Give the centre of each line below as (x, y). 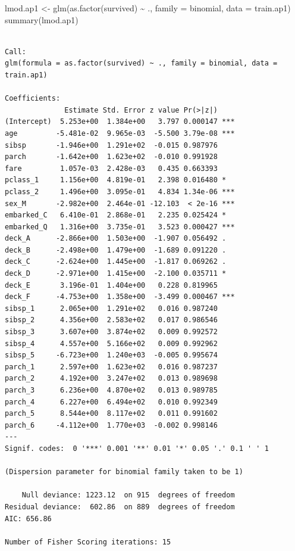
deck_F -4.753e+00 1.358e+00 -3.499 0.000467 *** (120, 297)
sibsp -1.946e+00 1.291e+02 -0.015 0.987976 (111, 145)
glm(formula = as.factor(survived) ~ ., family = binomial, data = (141, 63)
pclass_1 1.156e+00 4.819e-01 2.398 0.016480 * (116, 180)
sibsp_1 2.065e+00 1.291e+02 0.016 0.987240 (111, 308)
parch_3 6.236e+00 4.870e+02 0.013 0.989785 (111, 390)
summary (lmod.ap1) (42, 19)
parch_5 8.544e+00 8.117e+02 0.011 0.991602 (111, 414)
